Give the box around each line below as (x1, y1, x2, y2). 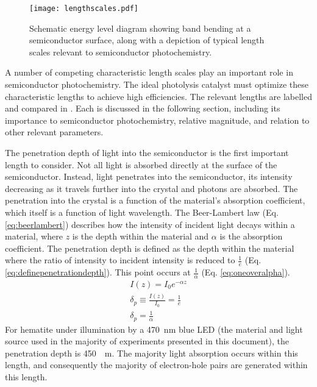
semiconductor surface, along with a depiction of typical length (29, 34, 265, 46)
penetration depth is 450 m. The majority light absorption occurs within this (5, 346, 298, 359)
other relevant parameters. (5, 126, 104, 138)
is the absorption (219, 230, 283, 243)
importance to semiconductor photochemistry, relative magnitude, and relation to (5, 113, 310, 126)
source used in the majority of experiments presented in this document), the (5, 335, 290, 347)
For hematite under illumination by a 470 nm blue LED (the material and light (5, 322, 303, 335)
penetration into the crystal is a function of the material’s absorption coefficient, (5, 194, 305, 207)
